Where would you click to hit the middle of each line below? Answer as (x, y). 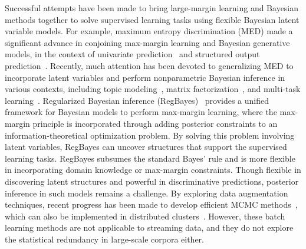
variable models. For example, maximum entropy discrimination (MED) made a (149, 31)
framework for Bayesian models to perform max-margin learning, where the (141, 112)
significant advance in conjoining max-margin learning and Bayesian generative (147, 42)
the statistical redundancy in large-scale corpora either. (104, 239)
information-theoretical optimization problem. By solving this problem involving (150, 135)
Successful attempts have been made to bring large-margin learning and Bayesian (152, 8)
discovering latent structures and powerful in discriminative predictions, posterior (152, 181)
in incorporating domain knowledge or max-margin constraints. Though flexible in (153, 170)
